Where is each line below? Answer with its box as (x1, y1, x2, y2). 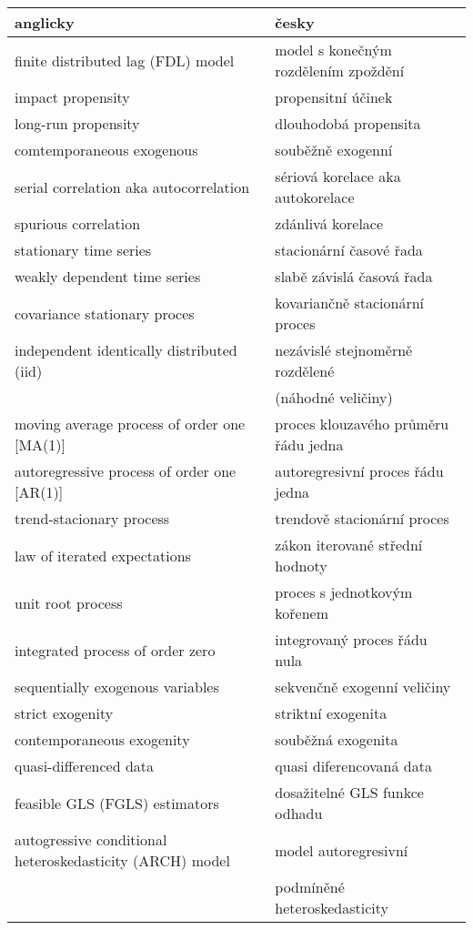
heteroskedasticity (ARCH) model (15, 850, 230, 871)
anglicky (15, 12, 75, 33)
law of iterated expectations (15, 544, 191, 566)
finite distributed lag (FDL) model (15, 49, 235, 71)
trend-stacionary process (15, 508, 170, 529)
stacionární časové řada (275, 239, 423, 260)
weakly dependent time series (15, 266, 201, 287)
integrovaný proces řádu (275, 629, 428, 650)
